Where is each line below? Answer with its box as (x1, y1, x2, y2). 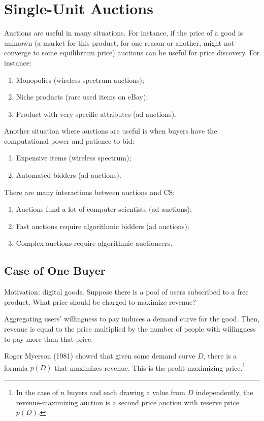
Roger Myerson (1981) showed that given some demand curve (4, 350, 195, 361)
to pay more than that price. (4, 333, 93, 344)
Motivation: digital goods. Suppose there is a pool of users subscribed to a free (4, 286, 249, 297)
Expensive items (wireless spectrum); (16, 152, 131, 163)
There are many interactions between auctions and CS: (4, 186, 175, 197)
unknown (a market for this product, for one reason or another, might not (4, 37, 235, 48)
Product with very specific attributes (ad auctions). (16, 108, 176, 119)
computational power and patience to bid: (4, 135, 135, 146)
